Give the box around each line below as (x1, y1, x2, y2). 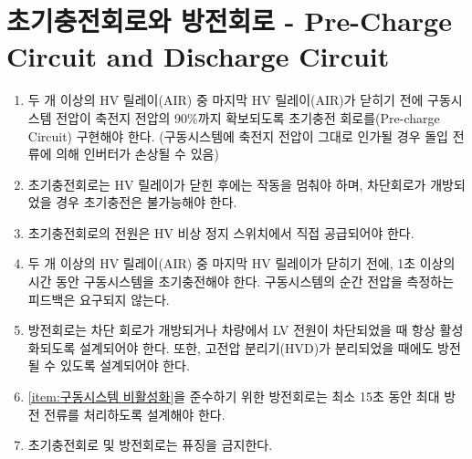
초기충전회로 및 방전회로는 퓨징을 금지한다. (27, 435, 273, 454)
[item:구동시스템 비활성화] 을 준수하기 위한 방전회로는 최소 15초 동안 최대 (27, 387, 440, 406)
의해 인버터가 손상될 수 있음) (56, 144, 219, 163)
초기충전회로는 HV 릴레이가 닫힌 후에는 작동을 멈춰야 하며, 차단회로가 (27, 174, 426, 193)
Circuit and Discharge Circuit (6, 37, 390, 75)
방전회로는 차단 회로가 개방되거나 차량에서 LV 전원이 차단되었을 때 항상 (27, 320, 435, 339)
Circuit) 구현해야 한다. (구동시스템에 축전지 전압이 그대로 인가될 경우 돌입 (27, 126, 449, 145)
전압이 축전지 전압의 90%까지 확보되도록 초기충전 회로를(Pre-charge (56, 108, 440, 127)
